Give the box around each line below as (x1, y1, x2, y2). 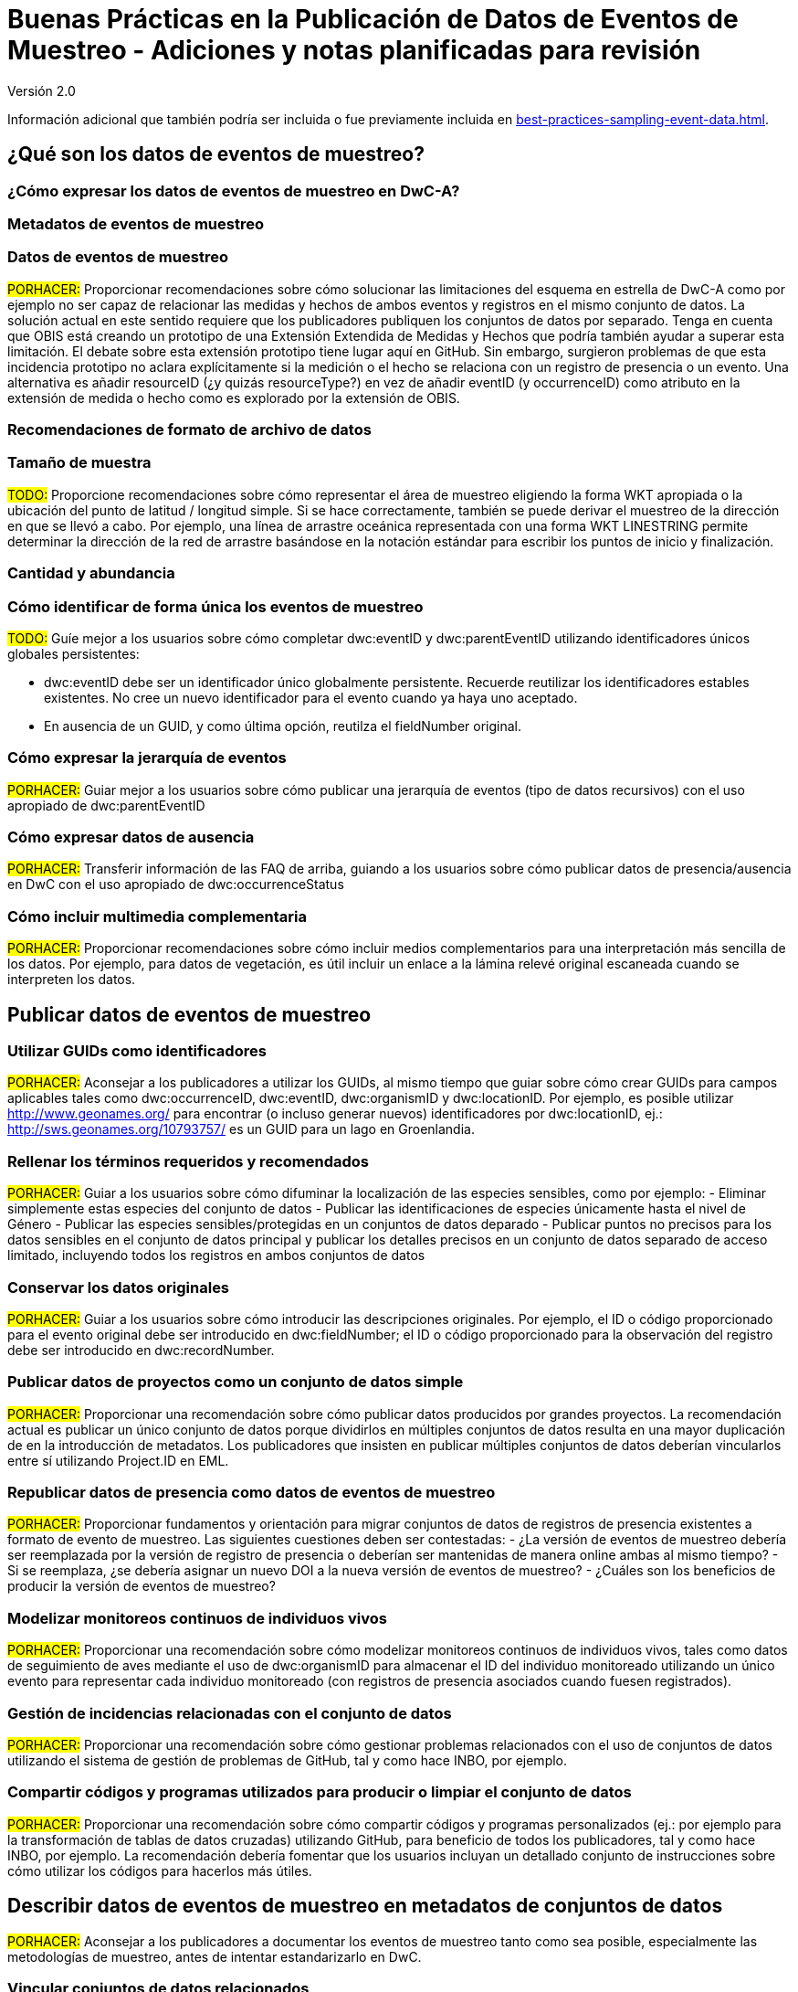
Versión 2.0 (7, 82, 76, 99)
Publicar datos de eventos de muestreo (7, 1002, 372, 1026)
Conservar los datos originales (7, 1277, 230, 1297)
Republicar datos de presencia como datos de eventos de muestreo (7, 1483, 496, 1502)
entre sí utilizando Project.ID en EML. (7, 1452, 229, 1468)
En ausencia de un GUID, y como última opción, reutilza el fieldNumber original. (44, 717, 522, 734)
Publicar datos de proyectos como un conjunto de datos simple (7, 1372, 464, 1392)
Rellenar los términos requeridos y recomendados (7, 1151, 369, 1171)
